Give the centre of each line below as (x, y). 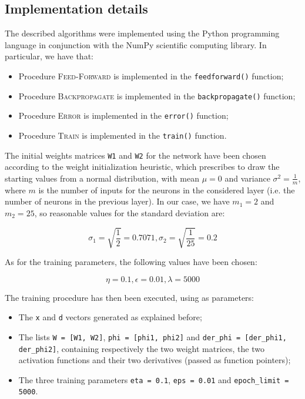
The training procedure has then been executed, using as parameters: (130, 297)
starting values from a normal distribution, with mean (102, 178)
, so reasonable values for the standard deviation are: (130, 212)
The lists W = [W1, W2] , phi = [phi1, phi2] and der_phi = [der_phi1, (152, 336)
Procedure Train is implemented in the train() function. (123, 135)
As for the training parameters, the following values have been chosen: (131, 262)
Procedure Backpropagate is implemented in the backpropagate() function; (157, 95)
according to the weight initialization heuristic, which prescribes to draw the (142, 167)
